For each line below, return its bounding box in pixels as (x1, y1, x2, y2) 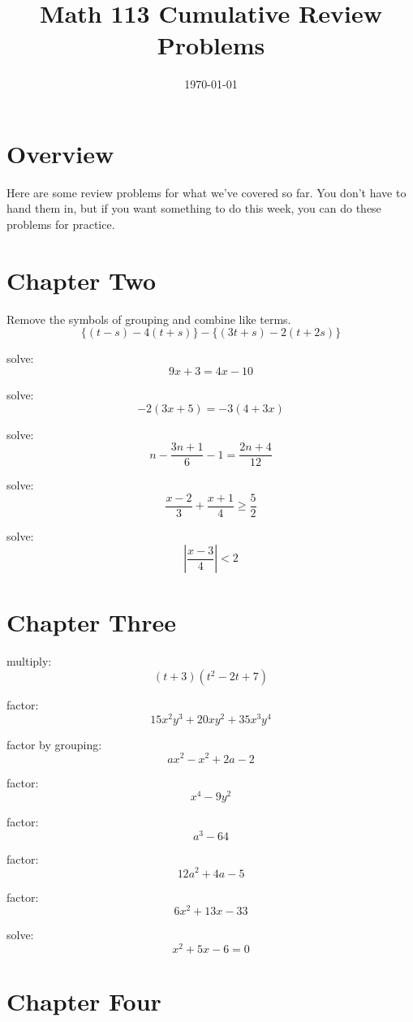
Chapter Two (6, 263, 157, 296)
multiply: (6, 652, 52, 669)
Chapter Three (6, 605, 177, 638)
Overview (6, 136, 114, 170)
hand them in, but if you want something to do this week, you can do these (6, 200, 381, 217)
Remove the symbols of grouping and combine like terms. (6, 310, 291, 327)
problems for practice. (6, 216, 115, 233)
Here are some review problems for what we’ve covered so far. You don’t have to (6, 183, 407, 201)
